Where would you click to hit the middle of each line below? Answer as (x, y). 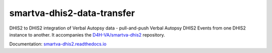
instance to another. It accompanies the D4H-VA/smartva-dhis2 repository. (87, 34)
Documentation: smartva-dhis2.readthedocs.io (58, 44)
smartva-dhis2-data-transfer (72, 13)
